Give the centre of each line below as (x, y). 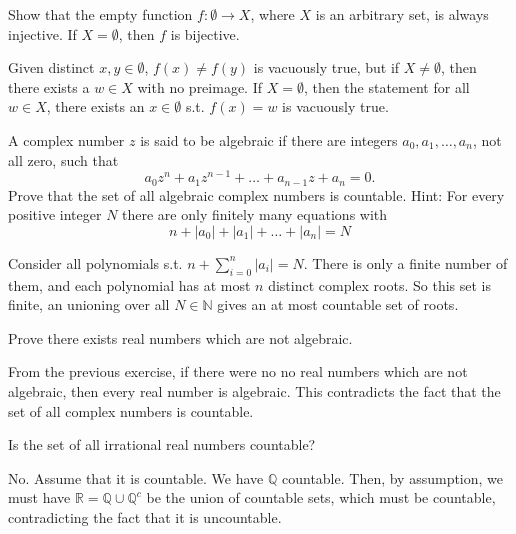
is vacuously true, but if (326, 67)
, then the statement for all (386, 86)
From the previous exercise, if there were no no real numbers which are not (238, 371)
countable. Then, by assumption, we (392, 477)
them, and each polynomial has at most (129, 284)
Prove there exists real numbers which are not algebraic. (180, 337)
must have (39, 497)
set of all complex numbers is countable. (131, 410)
